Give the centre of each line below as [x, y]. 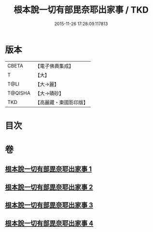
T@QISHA [19, 93]
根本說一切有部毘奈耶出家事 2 [49, 187]
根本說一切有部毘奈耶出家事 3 [49, 205]
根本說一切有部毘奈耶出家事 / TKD [81, 10]
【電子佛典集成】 [54, 66]
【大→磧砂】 [49, 93]
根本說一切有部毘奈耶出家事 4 [49, 223]
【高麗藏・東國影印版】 [62, 102]
